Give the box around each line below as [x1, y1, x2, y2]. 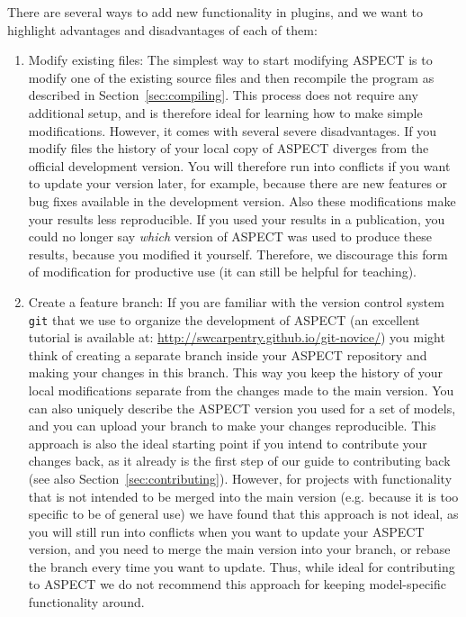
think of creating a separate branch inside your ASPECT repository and [28, 345, 427, 364]
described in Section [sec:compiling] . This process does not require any [28, 86, 418, 104]
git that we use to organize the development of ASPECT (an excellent [28, 310, 420, 329]
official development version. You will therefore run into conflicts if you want [28, 156, 451, 175]
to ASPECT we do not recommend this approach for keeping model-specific [28, 575, 447, 594]
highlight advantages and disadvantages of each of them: [7, 20, 318, 39]
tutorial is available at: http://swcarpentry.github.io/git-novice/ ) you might [28, 328, 445, 347]
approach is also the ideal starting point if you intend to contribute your [28, 433, 427, 452]
